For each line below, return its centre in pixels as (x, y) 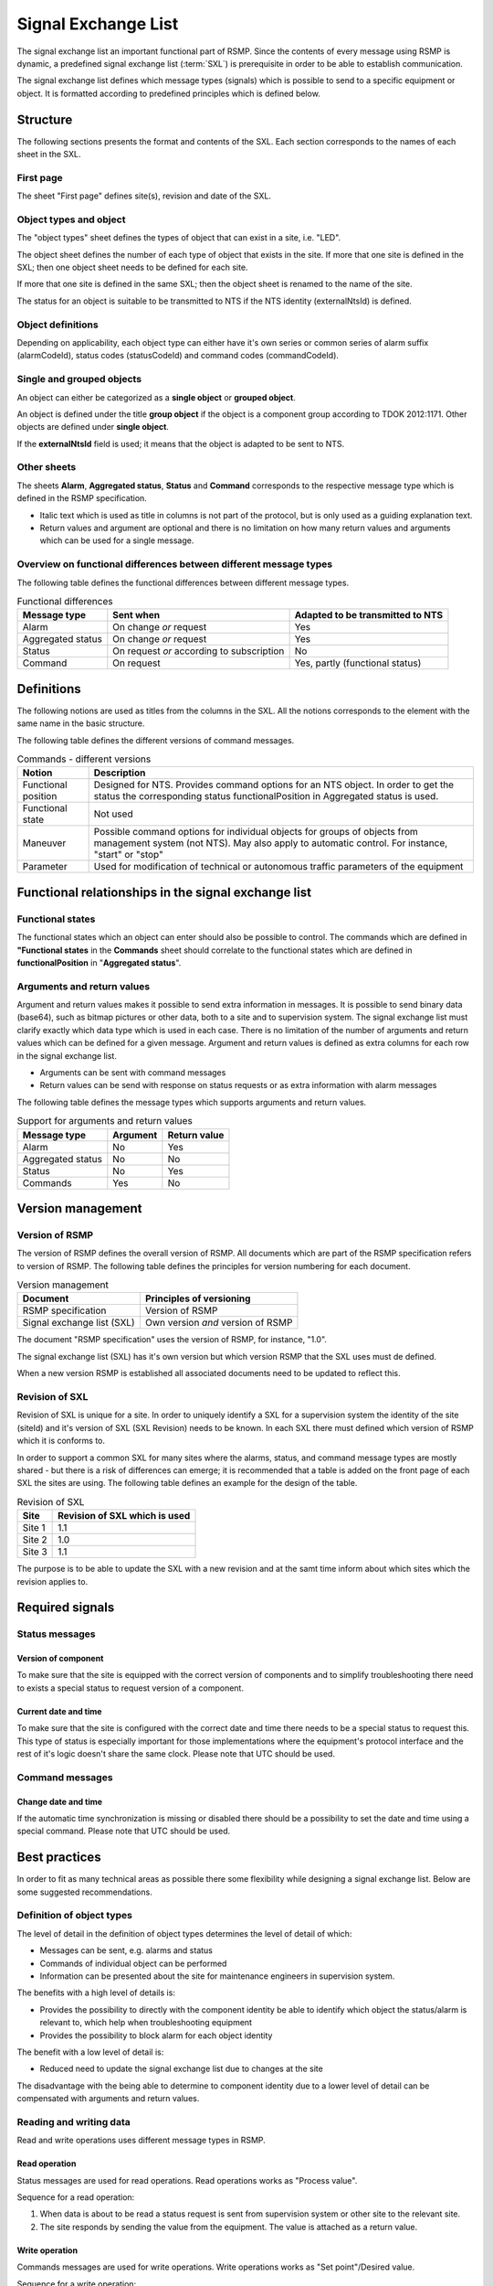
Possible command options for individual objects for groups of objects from (256, 832)
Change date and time (60, 1801)
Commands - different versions (84, 759)
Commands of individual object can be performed (133, 1963)
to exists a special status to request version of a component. (130, 1688)
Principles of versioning (198, 1298)
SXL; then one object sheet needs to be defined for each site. (132, 267)
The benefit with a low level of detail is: (90, 2052)
